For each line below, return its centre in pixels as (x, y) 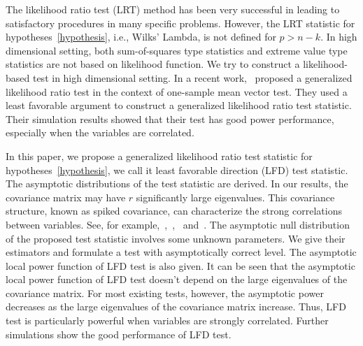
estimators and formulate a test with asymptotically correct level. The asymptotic (181, 252)
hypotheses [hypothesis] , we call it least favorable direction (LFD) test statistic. (177, 170)
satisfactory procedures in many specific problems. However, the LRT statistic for (180, 23)
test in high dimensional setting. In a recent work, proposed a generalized (192, 77)
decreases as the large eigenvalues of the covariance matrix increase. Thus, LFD (176, 307)
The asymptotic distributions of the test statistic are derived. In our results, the (177, 183)
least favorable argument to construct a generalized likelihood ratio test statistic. (179, 105)
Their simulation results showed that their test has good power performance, (170, 118)
